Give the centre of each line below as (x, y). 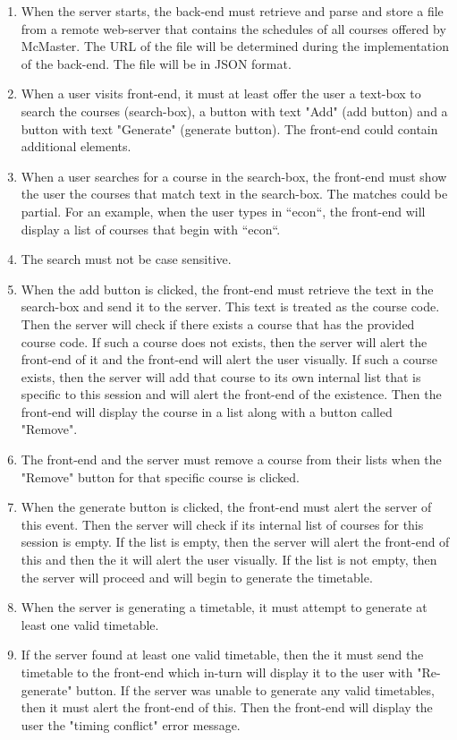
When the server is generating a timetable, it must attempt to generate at (224, 607)
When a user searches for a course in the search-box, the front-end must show (234, 176)
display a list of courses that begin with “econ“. (151, 229)
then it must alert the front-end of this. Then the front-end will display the (227, 707)
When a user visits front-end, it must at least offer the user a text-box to (221, 94)
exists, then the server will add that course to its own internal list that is (221, 376)
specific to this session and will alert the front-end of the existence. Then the (231, 394)
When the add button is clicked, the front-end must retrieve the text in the (227, 289)
